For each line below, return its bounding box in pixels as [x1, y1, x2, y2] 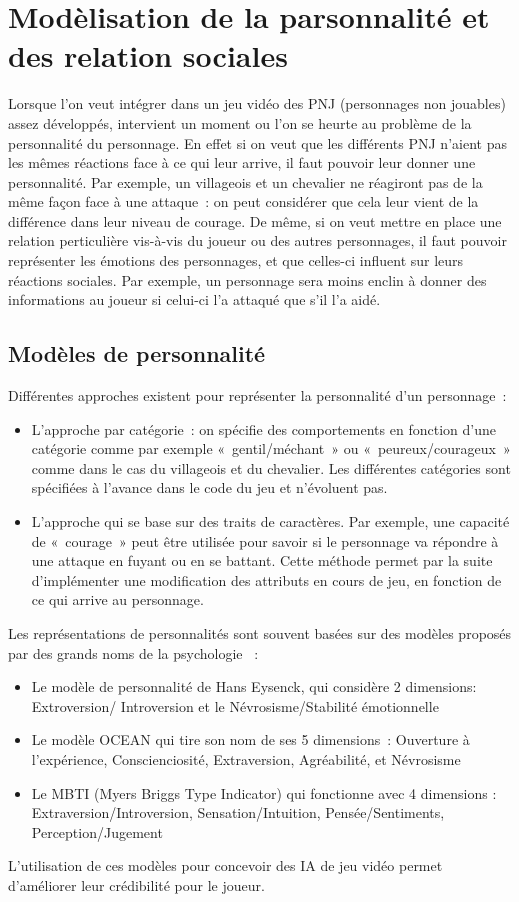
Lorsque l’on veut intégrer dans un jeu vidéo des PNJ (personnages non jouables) [8, 93, 506, 114]
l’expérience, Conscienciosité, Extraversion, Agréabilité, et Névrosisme [31, 748, 461, 769]
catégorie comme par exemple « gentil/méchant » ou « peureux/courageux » [31, 438, 511, 459]
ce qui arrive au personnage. [31, 589, 204, 610]
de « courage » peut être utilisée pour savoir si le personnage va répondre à [31, 530, 499, 551]
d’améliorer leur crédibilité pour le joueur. [8, 874, 265, 895]
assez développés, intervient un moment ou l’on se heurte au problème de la [8, 112, 472, 133]
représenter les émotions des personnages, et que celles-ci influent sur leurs [8, 250, 464, 271]
